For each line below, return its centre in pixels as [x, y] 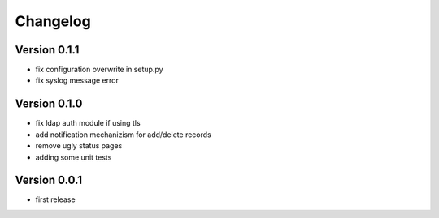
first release [56, 199]
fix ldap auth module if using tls [88, 123]
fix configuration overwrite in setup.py [99, 70]
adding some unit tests [74, 157]
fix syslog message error [77, 80]
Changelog [53, 21]
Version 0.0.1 [49, 180]
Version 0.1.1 [47, 50]
